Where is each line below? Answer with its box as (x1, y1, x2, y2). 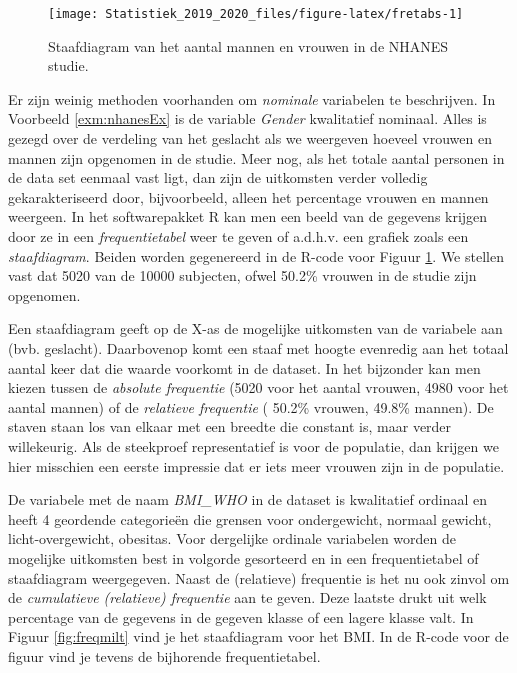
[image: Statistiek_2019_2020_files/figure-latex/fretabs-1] (48, 7, 464, 21)
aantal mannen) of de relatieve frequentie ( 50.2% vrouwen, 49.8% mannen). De (8, 396, 494, 417)
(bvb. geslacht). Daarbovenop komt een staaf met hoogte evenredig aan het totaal (8, 337, 509, 358)
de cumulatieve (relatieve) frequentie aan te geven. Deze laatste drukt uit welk (8, 587, 487, 608)
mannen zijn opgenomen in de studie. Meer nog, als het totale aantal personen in (8, 147, 505, 168)
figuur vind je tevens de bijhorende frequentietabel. (8, 645, 321, 666)
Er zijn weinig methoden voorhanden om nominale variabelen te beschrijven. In (8, 88, 496, 109)
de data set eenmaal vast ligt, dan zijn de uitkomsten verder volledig (8, 167, 428, 188)
